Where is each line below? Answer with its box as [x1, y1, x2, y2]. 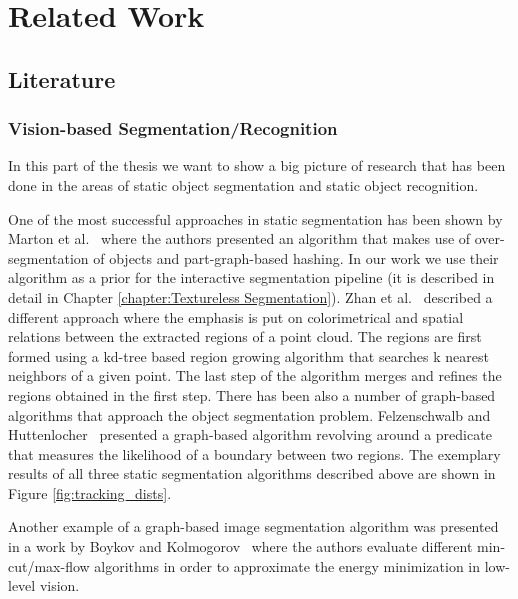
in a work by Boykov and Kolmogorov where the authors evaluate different [8, 536, 473, 557]
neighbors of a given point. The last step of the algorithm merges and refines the [8, 365, 502, 386]
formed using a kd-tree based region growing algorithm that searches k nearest [8, 345, 489, 366]
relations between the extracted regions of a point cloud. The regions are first [8, 326, 482, 347]
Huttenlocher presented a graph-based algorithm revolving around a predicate [8, 424, 492, 445]
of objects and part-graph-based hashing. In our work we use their [93, 247, 499, 268]
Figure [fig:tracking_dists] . [8, 482, 172, 503]
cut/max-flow [8, 555, 90, 576]
